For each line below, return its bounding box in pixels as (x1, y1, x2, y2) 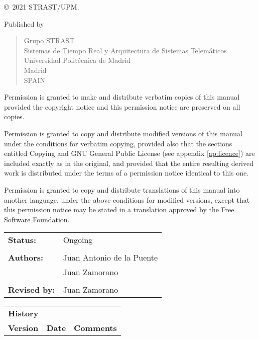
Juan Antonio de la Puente (63, 251, 158, 264)
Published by (4, 18, 44, 29)
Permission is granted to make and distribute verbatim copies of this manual (4, 92, 240, 102)
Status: (8, 234, 37, 246)
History (8, 307, 39, 319)
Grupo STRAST (24, 35, 75, 46)
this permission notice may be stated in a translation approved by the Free (4, 204, 234, 215)
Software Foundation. (4, 214, 70, 224)
